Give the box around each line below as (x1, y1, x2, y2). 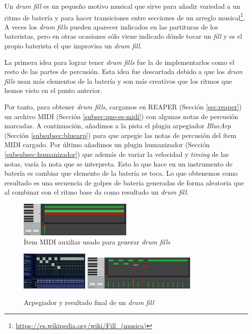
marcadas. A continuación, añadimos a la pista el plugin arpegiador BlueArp (4, 121, 231, 131)
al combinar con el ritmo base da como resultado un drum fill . (4, 187, 189, 197)
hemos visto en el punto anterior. (4, 85, 103, 95)
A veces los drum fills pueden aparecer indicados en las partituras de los (4, 21, 218, 31)
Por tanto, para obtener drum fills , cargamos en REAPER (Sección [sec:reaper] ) (4, 102, 242, 111)
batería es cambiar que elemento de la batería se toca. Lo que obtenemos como (4, 168, 238, 178)
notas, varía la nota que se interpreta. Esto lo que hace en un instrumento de (4, 158, 233, 168)
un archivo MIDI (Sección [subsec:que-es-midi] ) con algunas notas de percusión (4, 111, 238, 121)
